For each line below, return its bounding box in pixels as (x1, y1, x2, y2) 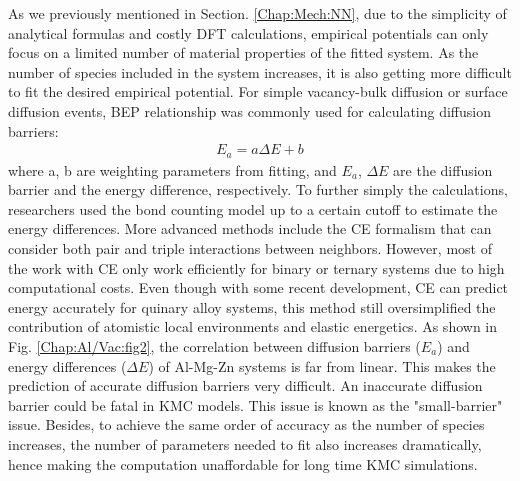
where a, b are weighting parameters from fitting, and (8, 159, 337, 180)
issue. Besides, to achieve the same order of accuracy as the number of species (8, 414, 485, 435)
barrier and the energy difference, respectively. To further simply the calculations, (8, 179, 508, 200)
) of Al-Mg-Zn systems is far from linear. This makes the (148, 355, 496, 376)
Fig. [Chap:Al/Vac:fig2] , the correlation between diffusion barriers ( (8, 335, 421, 356)
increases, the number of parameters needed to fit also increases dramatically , (8, 433, 482, 454)
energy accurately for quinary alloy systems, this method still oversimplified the (8, 296, 496, 317)
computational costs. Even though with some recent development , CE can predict (8, 277, 509, 298)
